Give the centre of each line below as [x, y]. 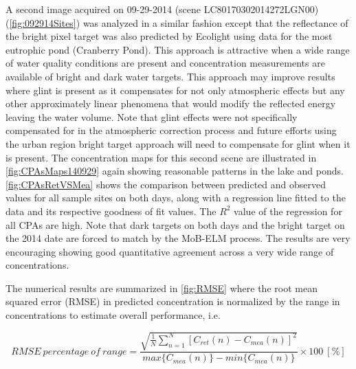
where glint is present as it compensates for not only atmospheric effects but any [175, 90]
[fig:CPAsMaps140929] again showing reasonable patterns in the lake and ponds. [175, 171]
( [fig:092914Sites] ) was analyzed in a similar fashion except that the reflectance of [177, 22]
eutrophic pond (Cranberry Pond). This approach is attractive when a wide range [178, 49]
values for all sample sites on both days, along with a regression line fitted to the [176, 198]
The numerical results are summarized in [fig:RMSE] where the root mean [162, 288]
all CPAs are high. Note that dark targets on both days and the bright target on [175, 224]
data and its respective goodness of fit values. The [111, 211]
